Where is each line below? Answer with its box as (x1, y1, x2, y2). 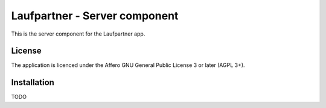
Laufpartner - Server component (11, 9, 179, 22)
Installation (11, 77, 54, 87)
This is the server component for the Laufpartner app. (11, 30, 145, 37)
